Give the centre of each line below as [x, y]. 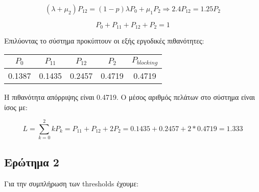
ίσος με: [16, 107]
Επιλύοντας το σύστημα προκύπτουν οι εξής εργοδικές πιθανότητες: [104, 41]
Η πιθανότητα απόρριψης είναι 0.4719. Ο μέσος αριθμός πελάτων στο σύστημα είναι [130, 97]
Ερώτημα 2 [32, 162]
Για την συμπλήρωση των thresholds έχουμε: [72, 183]
